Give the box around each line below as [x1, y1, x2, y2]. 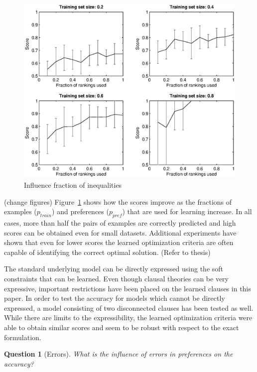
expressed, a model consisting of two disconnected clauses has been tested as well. [4, 302, 254, 313]
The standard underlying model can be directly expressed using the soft [4, 263, 224, 274]
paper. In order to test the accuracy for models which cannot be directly [4, 293, 225, 303]
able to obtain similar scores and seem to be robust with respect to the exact [4, 322, 239, 332]
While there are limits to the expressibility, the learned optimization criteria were [4, 312, 253, 323]
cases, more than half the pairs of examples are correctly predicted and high [4, 218, 236, 228]
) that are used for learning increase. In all [122, 206, 252, 217]
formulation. [4, 332, 41, 342]
